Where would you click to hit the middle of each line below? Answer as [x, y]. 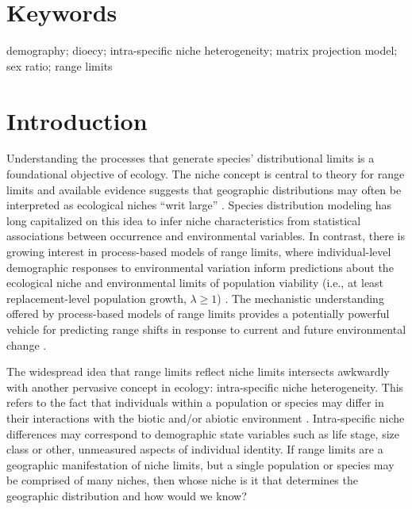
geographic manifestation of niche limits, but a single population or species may [200, 464]
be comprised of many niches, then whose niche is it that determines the [182, 480]
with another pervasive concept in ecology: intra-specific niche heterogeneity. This [205, 387]
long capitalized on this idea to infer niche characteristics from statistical [184, 220]
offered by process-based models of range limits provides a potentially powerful [198, 314]
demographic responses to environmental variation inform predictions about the [200, 267]
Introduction [77, 120]
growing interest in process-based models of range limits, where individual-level [199, 251]
